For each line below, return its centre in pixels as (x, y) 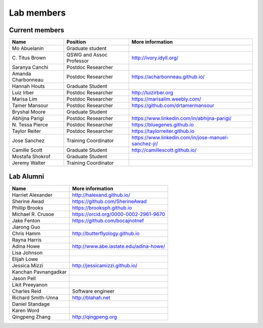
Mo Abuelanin (28, 48)
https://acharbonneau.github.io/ (168, 77)
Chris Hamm (26, 233)
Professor (78, 61)
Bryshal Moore (29, 112)
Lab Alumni (27, 177)
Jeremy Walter (29, 163)
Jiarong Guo (26, 227)
